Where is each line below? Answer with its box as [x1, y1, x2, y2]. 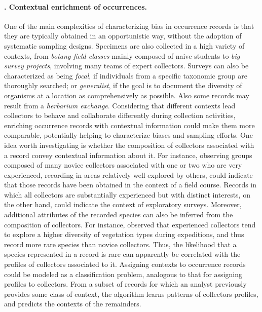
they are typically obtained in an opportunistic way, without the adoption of [4, 30, 242, 41]
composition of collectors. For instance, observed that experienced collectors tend [4, 219, 256, 229]
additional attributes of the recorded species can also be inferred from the [4, 209, 233, 220]
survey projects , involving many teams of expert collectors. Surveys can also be [4, 60, 249, 71]
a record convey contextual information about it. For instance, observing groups [4, 149, 252, 160]
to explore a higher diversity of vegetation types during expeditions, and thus [4, 229, 244, 240]
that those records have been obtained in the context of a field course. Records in [4, 179, 257, 190]
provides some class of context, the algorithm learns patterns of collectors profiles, [4, 288, 258, 299]
